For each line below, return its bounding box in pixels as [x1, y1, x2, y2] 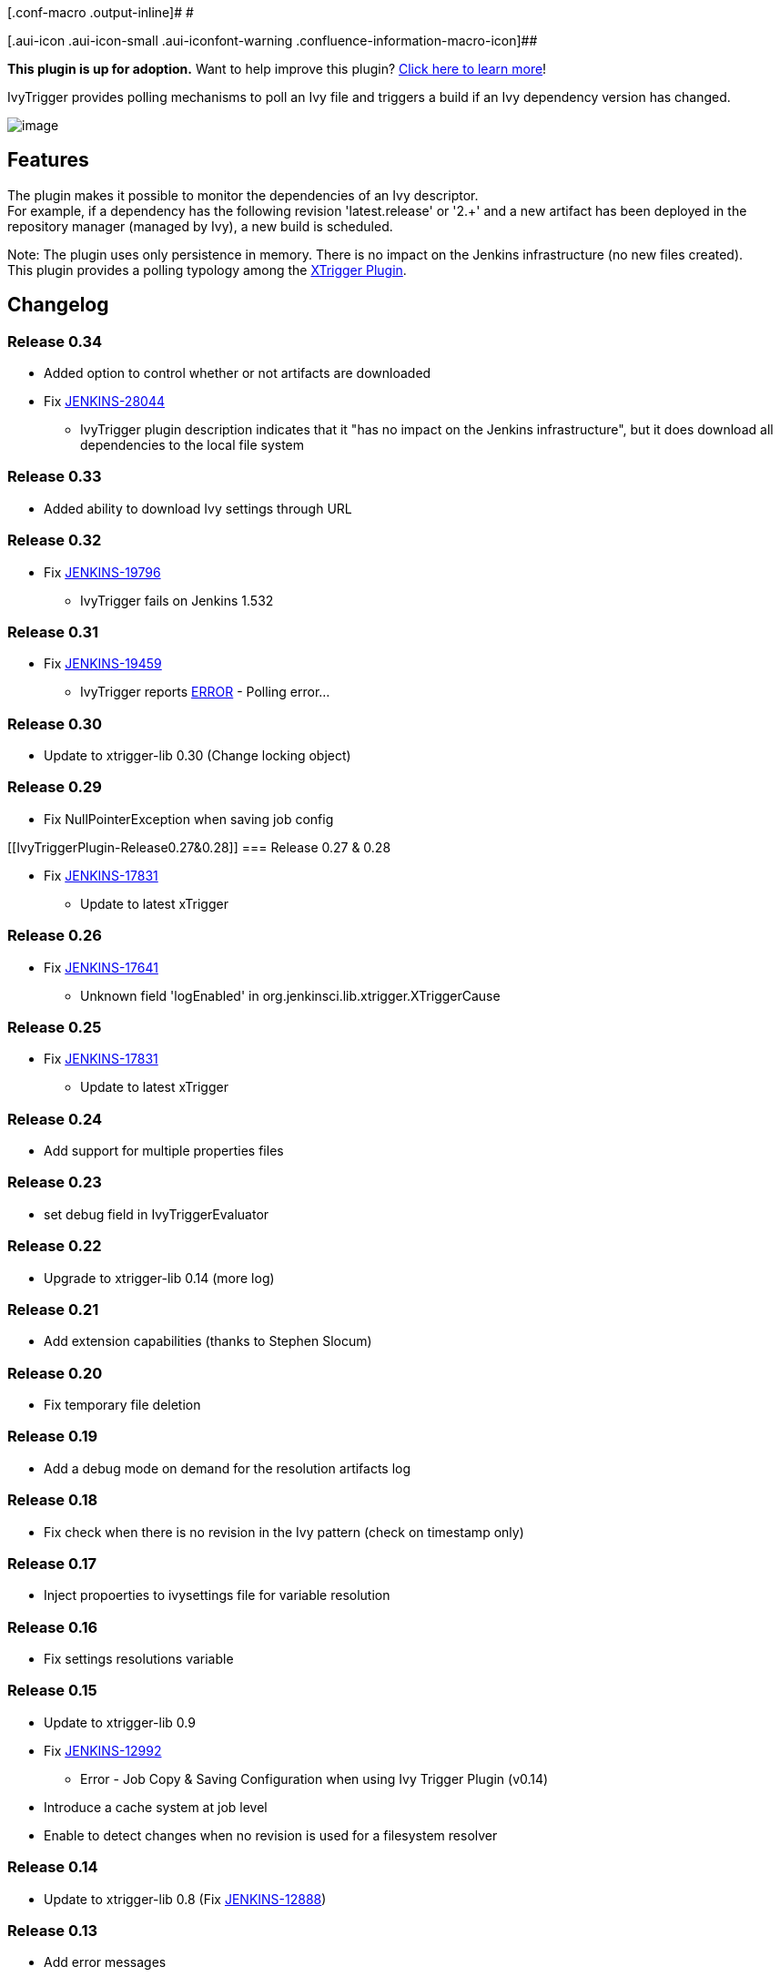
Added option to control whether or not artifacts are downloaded [44, 365, 431, 382]
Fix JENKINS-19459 [44, 656, 162, 672]
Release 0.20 [7, 1363, 103, 1382]
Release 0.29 [7, 778, 102, 797]
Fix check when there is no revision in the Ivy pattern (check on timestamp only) [44, 1524, 524, 1540]
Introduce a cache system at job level [44, 1799, 268, 1815]
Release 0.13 [7, 1921, 98, 1940]
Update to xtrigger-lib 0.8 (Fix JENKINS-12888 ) [44, 1890, 327, 1907]
